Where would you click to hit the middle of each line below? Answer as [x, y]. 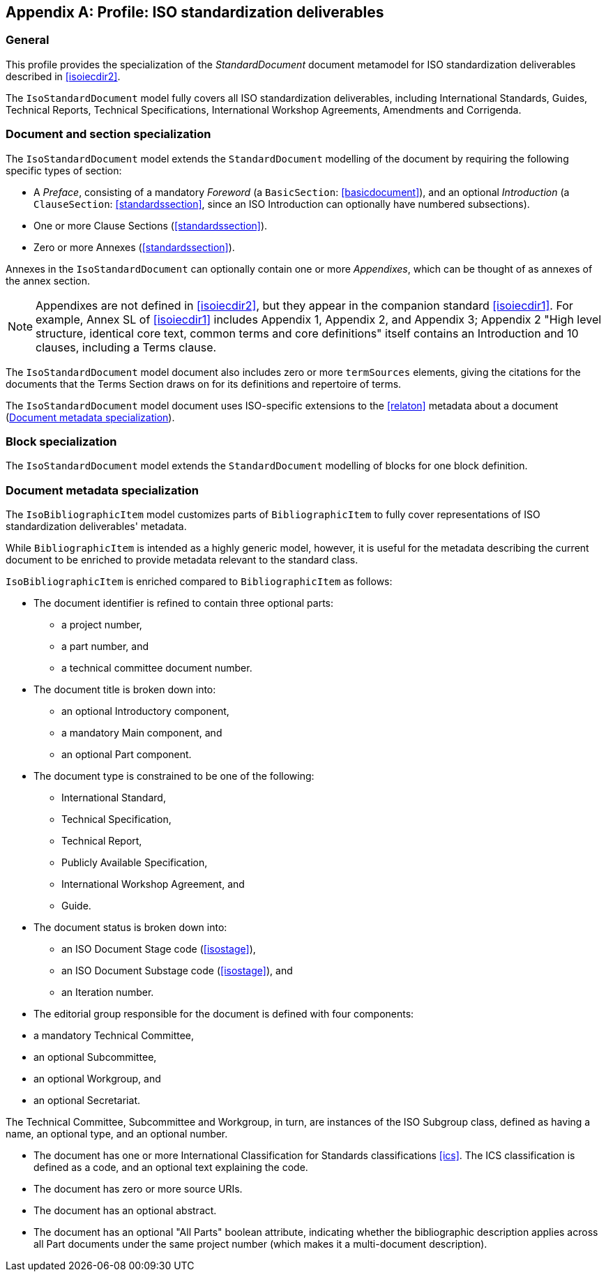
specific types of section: [64, 170]
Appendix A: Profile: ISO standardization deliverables [195, 12]
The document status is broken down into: [130, 928]
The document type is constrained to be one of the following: [174, 776]
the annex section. [48, 280]
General [28, 40]
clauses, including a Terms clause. [126, 347]
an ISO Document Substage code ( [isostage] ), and [177, 971]
